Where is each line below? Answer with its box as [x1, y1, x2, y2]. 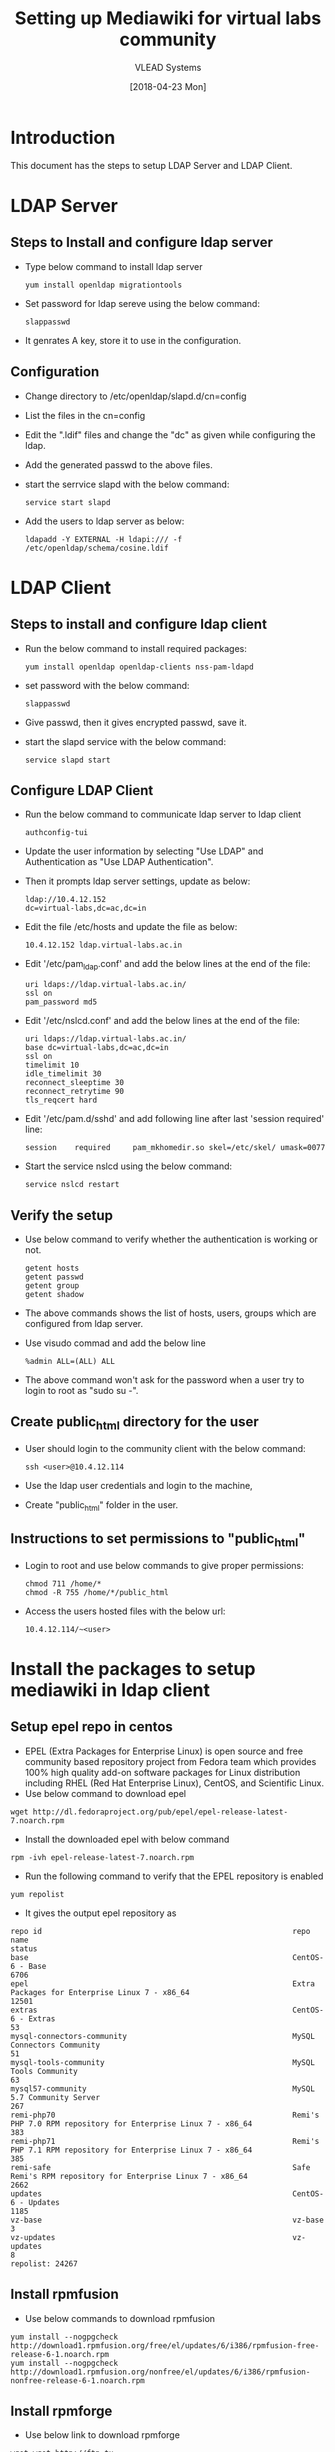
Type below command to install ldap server [24, 260, 203, 272]
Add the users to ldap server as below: [24, 515, 185, 527]
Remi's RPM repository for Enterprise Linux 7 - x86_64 [10, 2171, 248, 2181]
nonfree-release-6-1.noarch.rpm [10, 2375, 145, 2386]
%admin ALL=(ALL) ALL [24, 1356, 115, 1366]
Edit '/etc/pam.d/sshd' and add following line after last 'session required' [24, 1113, 325, 1125]
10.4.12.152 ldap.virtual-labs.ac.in [24, 940, 183, 951]
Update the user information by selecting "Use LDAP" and [24, 845, 264, 857]
